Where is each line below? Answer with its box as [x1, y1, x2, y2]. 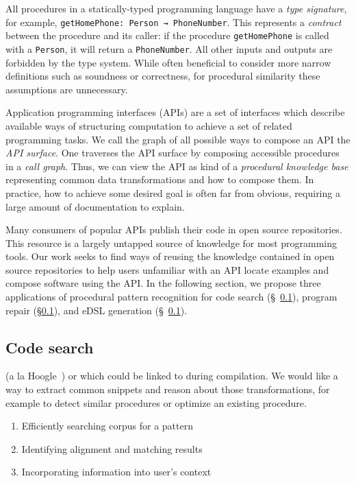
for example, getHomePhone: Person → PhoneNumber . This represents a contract [5, 14, 342, 29]
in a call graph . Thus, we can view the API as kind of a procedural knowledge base [5, 158, 348, 173]
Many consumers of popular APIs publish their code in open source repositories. [5, 222, 342, 237]
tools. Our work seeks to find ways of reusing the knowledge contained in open [5, 249, 335, 263]
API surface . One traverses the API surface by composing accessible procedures [5, 145, 340, 160]
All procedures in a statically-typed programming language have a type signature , [5, 1, 347, 15]
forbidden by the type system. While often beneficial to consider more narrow [5, 55, 331, 69]
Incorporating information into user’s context [21, 464, 212, 479]
